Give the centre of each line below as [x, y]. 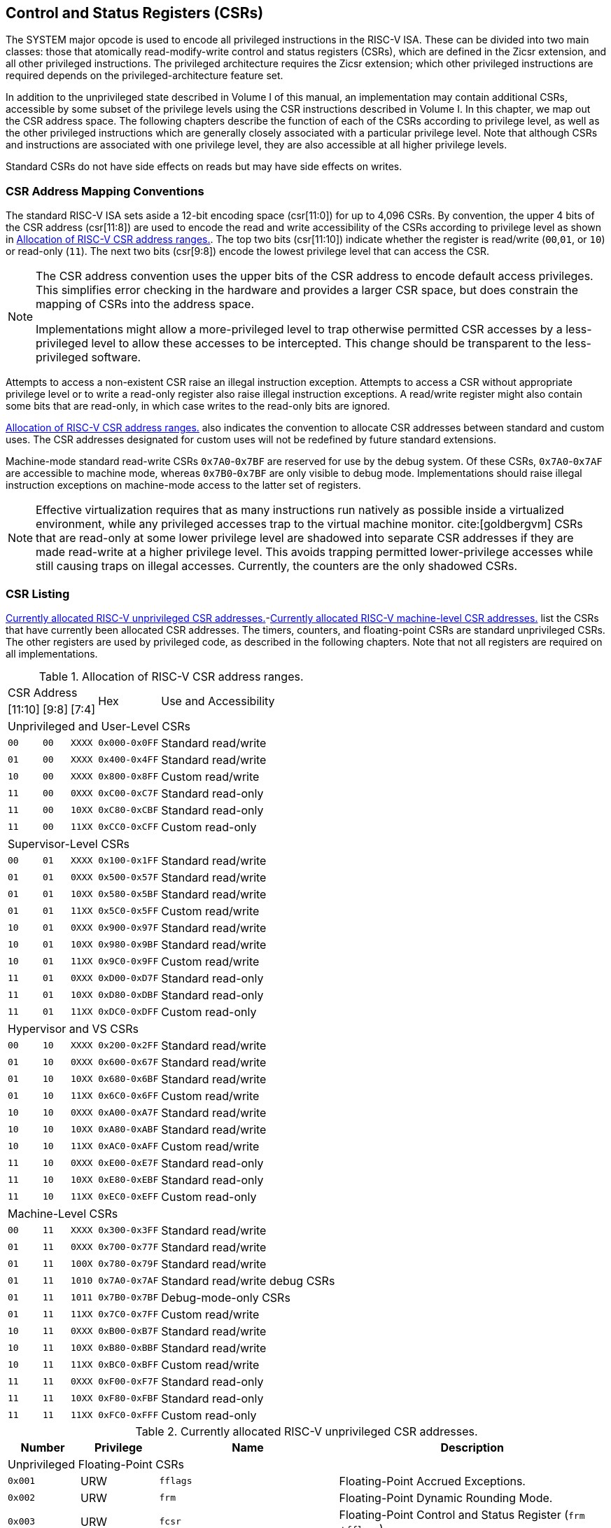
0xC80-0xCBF [128, 810]
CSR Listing [38, 593]
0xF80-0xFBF [128, 1398]
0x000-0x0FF [128, 743]
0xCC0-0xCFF [128, 827]
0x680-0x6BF [128, 1079]
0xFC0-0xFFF [128, 1415]
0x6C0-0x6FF [128, 1096]
